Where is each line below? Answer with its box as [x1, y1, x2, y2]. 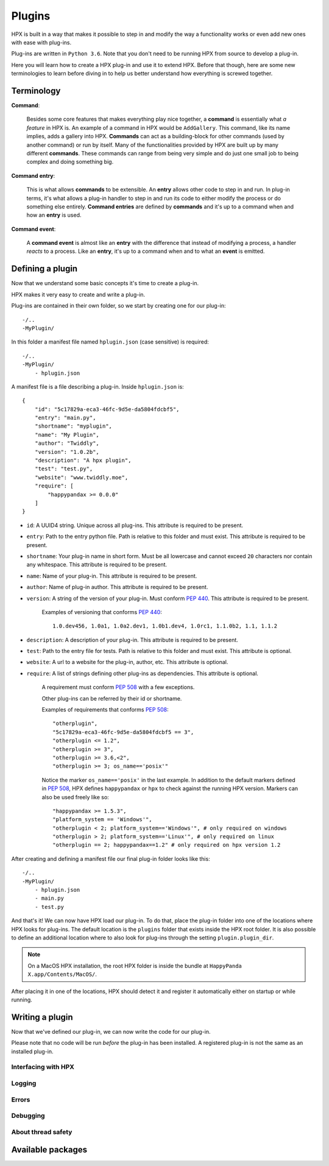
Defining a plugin [11, 264, 78, 274]
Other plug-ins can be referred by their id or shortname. [41, 694, 182, 702]
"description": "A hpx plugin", [34, 457, 132, 464]
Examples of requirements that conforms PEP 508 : [41, 706, 169, 713]
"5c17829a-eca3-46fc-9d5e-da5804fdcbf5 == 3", [52, 729, 194, 735]
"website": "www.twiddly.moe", [34, 474, 129, 481]
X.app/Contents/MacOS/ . [27, 970, 97, 978]
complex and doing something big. [26, 158, 114, 166]
